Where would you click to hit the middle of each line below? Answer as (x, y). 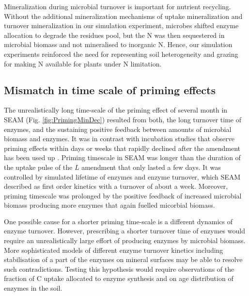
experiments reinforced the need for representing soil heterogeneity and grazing (121, 54)
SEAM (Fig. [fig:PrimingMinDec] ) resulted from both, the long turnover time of (123, 119)
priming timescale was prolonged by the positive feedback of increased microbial (123, 195)
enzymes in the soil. (33, 288)
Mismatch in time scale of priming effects (110, 90)
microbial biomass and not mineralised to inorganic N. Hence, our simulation (118, 44)
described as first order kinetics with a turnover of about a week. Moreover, (116, 186)
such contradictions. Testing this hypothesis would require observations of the (119, 269)
